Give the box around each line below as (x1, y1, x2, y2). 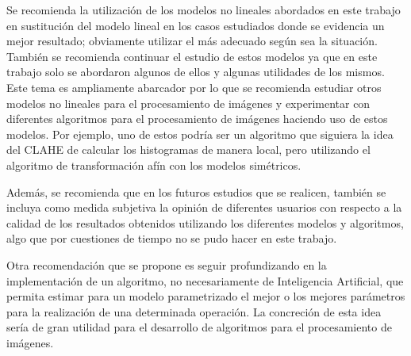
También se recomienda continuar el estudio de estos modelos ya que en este (6, 48, 378, 64)
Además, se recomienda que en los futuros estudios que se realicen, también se (6, 183, 386, 200)
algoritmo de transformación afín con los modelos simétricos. (6, 156, 302, 173)
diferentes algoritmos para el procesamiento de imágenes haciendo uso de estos (6, 110, 388, 127)
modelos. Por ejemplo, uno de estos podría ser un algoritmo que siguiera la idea (6, 125, 394, 142)
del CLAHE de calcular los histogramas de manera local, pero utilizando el (6, 141, 371, 158)
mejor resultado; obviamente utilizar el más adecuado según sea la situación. (6, 33, 378, 49)
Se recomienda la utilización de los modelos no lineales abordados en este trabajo (6, 2, 401, 17)
